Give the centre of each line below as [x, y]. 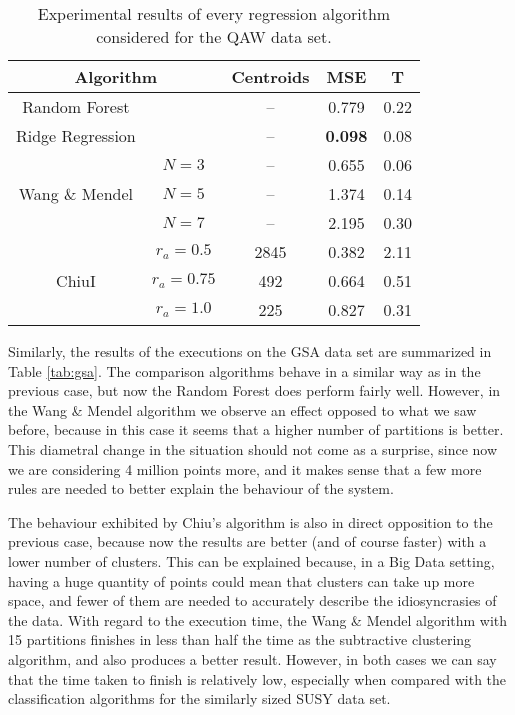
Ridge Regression [76, 135]
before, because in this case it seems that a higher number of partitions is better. [256, 429]
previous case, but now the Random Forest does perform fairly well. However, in [254, 390]
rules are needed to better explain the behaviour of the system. [201, 488]
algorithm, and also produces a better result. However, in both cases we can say [252, 658]
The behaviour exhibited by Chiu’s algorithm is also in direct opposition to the [250, 521]
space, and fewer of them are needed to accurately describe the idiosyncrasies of [252, 600]
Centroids [270, 76]
